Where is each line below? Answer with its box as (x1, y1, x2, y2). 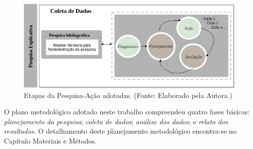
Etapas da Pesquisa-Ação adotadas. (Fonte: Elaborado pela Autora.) (24, 90, 233, 100)
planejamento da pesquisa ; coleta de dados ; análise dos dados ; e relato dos (4, 116, 228, 126)
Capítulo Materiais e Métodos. (4, 135, 97, 146)
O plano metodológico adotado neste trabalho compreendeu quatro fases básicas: (4, 106, 250, 117)
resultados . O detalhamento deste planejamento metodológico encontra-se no (4, 126, 237, 136)
